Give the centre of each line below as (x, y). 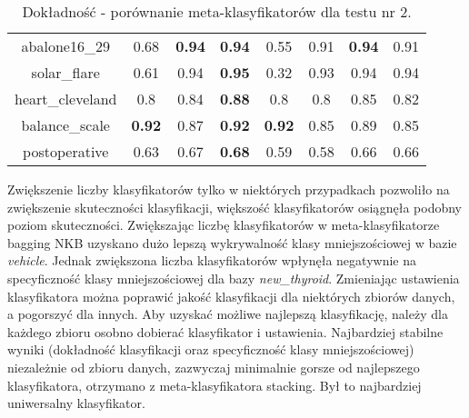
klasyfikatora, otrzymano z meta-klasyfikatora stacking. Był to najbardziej (215, 385)
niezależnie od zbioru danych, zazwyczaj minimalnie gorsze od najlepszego (214, 367)
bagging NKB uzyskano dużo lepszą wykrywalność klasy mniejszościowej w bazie (232, 242)
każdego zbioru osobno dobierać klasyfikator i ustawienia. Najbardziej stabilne (225, 331)
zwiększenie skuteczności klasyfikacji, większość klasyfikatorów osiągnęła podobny (234, 207)
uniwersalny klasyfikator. (76, 403)
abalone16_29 (65, 46)
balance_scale (65, 125)
